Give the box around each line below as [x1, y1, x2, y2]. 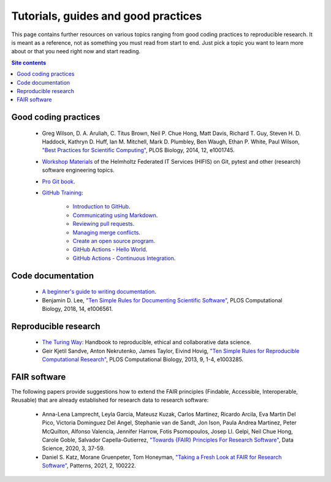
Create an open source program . [72, 237, 156, 245]
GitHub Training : [42, 189, 83, 196]
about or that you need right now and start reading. [11, 48, 141, 55]
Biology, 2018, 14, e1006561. [42, 305, 113, 312]
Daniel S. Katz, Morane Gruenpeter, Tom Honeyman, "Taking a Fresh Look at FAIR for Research [42, 453, 282, 461]
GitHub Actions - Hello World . [72, 246, 148, 253]
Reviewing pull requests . [72, 220, 135, 228]
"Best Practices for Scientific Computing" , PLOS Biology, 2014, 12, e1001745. [42, 147, 235, 154]
